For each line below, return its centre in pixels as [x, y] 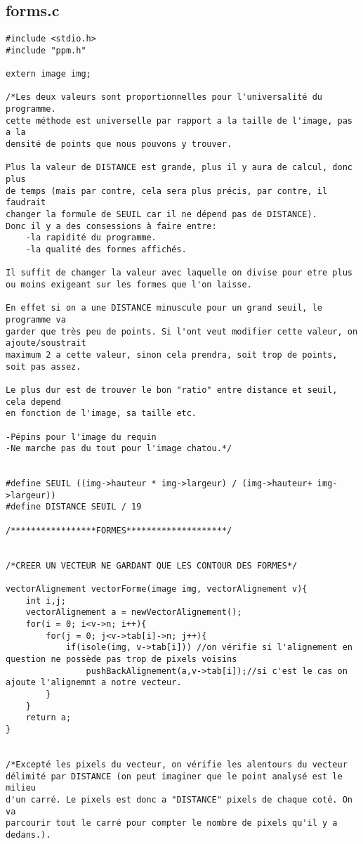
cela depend [33, 402]
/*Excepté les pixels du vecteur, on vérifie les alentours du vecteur [177, 764]
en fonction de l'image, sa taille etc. [101, 414]
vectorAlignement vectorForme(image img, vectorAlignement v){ [157, 589]
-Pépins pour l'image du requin [81, 437]
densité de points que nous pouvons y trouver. [119, 144]
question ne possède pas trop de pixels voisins [121, 659]
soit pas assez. [44, 366]
